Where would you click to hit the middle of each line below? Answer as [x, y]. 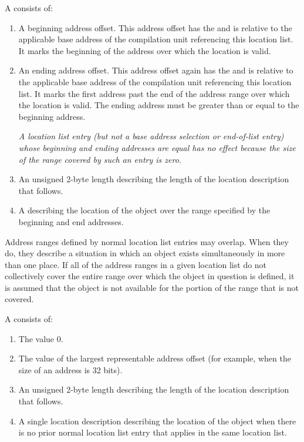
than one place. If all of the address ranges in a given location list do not [136, 264]
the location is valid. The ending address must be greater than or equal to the [159, 105]
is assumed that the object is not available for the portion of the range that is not [152, 287]
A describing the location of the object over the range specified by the [144, 210]
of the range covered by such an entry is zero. [100, 159]
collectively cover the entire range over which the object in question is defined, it [150, 276]
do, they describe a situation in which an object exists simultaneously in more [145, 253]
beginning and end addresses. [71, 221]
